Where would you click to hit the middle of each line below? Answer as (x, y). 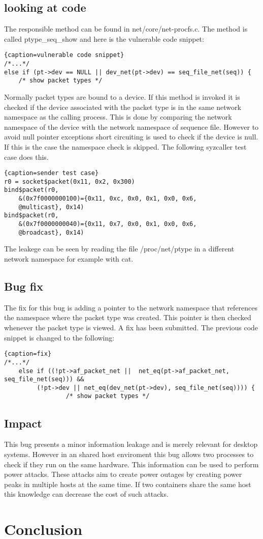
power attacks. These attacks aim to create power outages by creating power (123, 474)
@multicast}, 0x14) (51, 207)
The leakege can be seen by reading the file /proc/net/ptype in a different (119, 249)
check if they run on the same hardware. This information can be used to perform (131, 464)
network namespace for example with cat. (69, 259)
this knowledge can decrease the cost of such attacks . (86, 494)
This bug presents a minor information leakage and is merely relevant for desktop (131, 444)
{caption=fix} (28, 354)
